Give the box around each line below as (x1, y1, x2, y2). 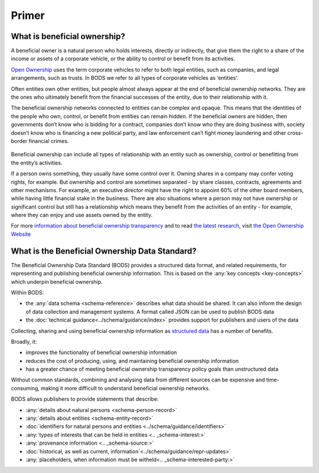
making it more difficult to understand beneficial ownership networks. (40, 384, 210, 391)
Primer (11, 9, 45, 22)
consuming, (11, 384, 40, 391)
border (11, 137, 28, 144)
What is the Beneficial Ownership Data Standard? (11, 246, 197, 256)
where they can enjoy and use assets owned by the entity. (11, 212, 153, 219)
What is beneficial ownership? (11, 31, 125, 41)
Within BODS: (11, 289, 44, 296)
